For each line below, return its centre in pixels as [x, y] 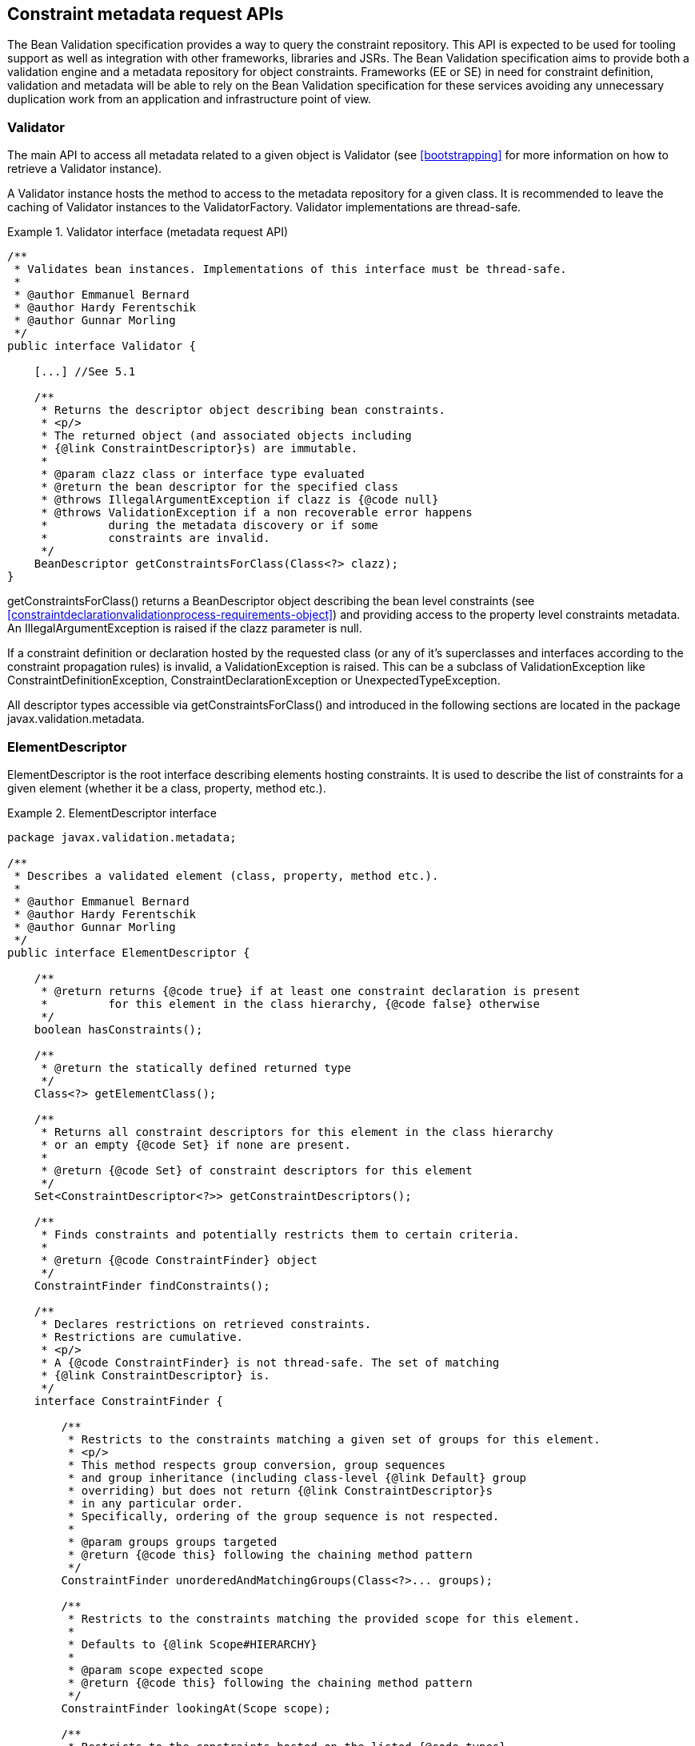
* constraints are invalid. [156, 538]
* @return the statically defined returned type [196, 1068]
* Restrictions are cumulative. [142, 1337]
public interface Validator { [102, 346]
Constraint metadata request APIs [146, 14]
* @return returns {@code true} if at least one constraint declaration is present [311, 991]
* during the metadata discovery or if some [210, 526]
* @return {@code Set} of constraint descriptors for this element [257, 1170]
